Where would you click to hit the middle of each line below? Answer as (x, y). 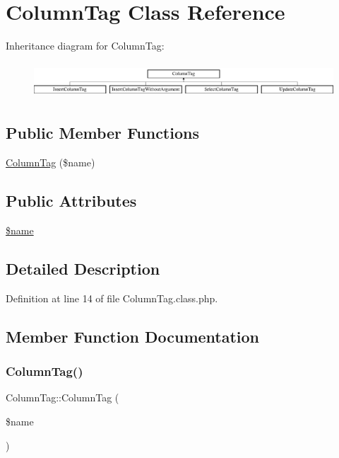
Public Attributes (71, 201)
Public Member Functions (102, 133)
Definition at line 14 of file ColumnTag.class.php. (112, 298)
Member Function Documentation (133, 336)
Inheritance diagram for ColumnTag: (85, 46)
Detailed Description (83, 268)
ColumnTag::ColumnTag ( (63, 397)
